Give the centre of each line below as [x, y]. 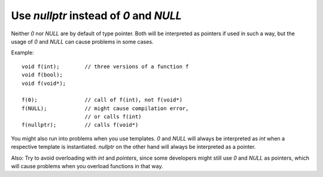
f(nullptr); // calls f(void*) [80, 125]
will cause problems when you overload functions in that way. [87, 166]
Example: [22, 53]
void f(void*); [44, 83]
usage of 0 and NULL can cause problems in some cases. [82, 41]
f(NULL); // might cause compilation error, [105, 108]
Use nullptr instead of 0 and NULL [96, 16]
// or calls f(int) [113, 117]
